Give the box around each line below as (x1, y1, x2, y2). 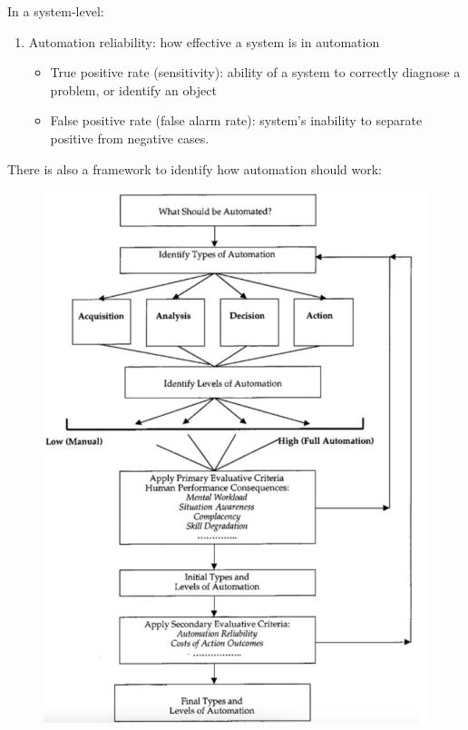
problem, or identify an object (50, 80, 217, 99)
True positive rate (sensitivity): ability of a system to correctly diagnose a (50, 63, 461, 82)
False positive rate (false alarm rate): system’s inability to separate (50, 111, 423, 130)
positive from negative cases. (50, 128, 210, 147)
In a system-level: (7, 2, 104, 20)
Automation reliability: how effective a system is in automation (28, 32, 380, 51)
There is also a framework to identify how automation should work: (7, 159, 382, 178)
